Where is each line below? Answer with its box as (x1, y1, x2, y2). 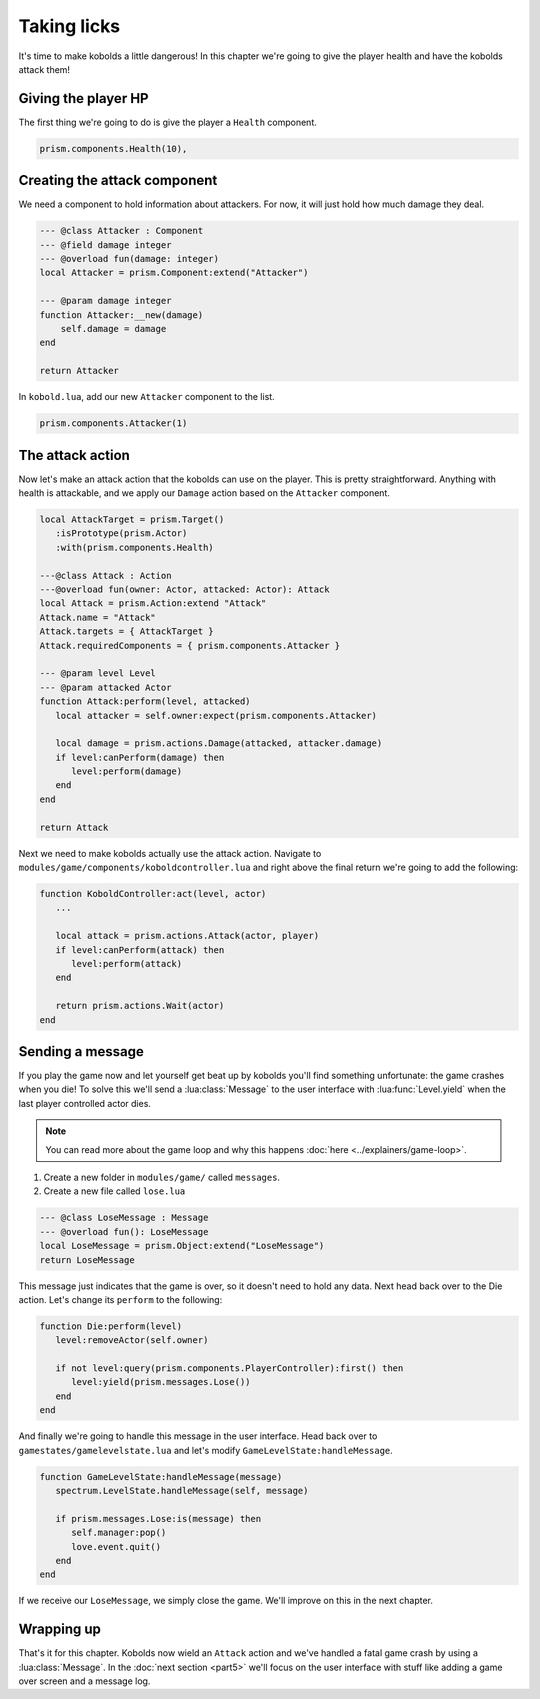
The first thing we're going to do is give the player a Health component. (18, 116, 317, 128)
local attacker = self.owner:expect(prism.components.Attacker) (55, 710, 378, 721)
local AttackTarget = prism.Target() (39, 514, 225, 525)
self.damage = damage (60, 323, 167, 335)
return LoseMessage (39, 1254, 135, 1265)
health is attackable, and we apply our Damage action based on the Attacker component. (18, 487, 390, 499)
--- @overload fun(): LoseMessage (39, 1226, 209, 1237)
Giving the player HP (18, 90, 149, 107)
